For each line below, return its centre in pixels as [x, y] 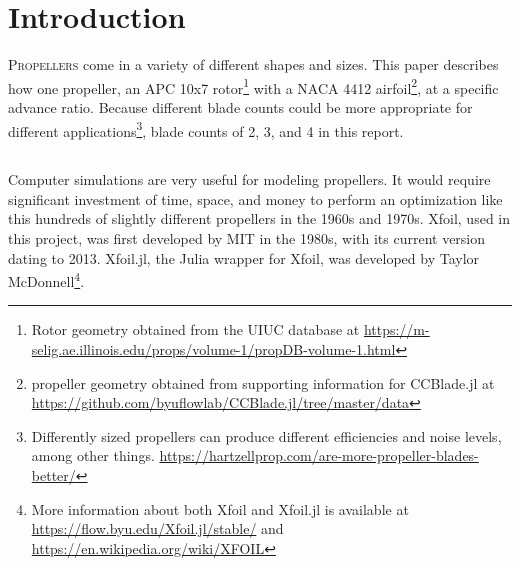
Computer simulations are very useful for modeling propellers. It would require [249, 179]
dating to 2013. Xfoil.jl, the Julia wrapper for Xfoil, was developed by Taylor [244, 257]
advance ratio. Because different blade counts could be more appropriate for [240, 106]
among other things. [93, 455]
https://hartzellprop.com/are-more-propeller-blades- [319, 455]
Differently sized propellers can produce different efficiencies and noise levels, [266, 435]
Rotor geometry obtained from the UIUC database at [195, 329]
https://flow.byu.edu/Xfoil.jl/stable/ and [157, 528]
